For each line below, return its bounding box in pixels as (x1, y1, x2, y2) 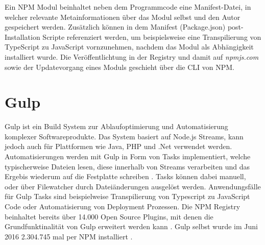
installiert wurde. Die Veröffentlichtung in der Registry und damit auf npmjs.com (5, 51, 259, 62)
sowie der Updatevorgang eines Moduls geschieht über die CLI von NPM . (5, 61, 235, 72)
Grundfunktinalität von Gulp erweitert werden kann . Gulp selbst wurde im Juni (5, 221, 258, 232)
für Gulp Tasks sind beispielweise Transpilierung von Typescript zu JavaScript (5, 191, 250, 202)
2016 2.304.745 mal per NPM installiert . (5, 231, 133, 241)
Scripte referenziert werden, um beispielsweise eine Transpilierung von (42, 31, 261, 42)
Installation (5, 31, 40, 42)
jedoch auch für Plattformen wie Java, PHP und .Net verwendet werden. (5, 141, 232, 152)
